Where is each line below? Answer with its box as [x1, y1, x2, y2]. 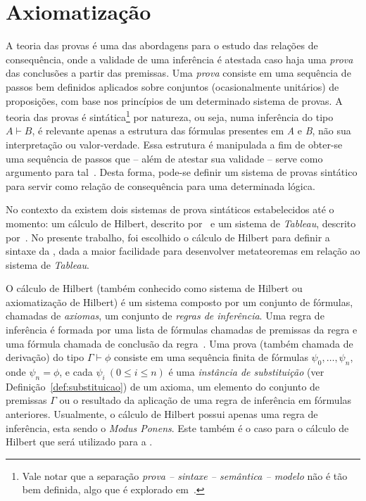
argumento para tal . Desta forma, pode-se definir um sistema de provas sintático [6, 165, 358, 179]
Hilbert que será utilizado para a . [6, 434, 153, 449]
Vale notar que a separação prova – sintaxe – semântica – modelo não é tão [22, 468, 348, 483]
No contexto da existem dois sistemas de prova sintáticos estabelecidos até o [6, 202, 334, 217]
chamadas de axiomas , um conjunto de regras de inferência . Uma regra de [6, 308, 324, 323]
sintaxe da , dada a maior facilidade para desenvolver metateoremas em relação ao [6, 243, 360, 258]
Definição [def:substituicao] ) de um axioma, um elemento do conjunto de [6, 379, 320, 393]
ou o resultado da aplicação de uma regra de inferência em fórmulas [59, 393, 352, 407]
